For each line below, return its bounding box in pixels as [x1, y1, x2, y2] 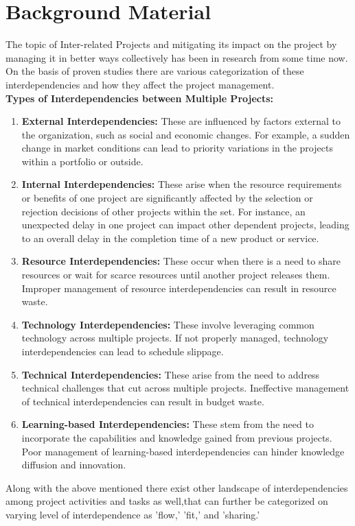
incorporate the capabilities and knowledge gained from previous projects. [21, 430, 332, 444]
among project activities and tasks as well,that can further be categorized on [5, 494, 328, 508]
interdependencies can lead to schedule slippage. [21, 344, 224, 358]
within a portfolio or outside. [21, 154, 144, 168]
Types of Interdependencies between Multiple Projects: [5, 91, 274, 105]
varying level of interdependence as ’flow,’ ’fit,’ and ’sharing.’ [5, 507, 260, 521]
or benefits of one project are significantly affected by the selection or [21, 191, 313, 205]
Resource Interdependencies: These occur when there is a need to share [21, 254, 341, 268]
